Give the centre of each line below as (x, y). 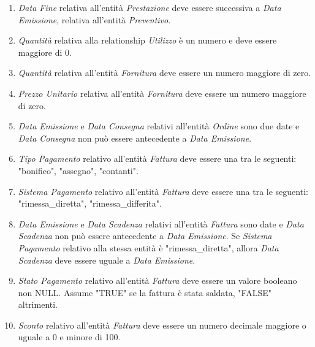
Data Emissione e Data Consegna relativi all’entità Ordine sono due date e (159, 126)
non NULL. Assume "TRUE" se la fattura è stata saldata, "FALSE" (145, 292)
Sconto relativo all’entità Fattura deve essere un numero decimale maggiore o (162, 325)
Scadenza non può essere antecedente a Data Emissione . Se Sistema (145, 236)
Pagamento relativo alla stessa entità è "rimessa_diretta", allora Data (148, 247)
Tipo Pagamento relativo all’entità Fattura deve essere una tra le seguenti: (157, 158)
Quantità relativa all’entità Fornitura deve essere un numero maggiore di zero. (165, 73)
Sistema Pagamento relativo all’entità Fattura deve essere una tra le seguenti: (163, 191)
